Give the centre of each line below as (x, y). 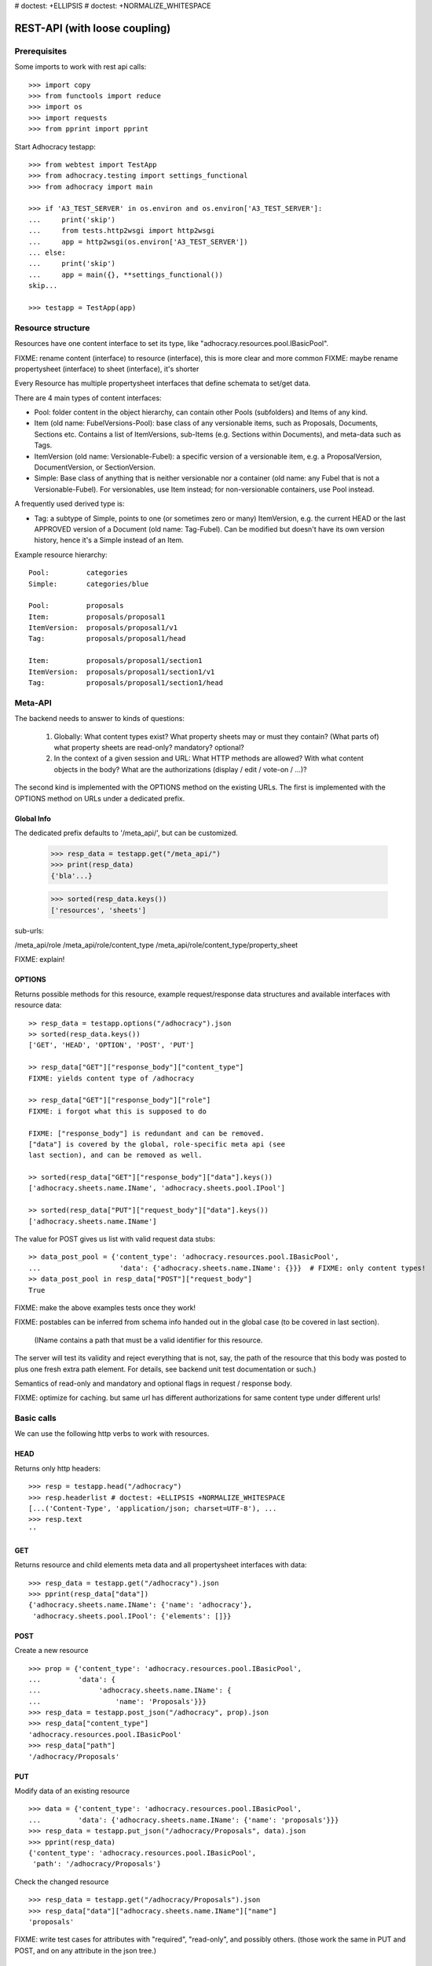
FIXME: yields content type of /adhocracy (112, 1078)
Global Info (33, 819)
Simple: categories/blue (89, 584)
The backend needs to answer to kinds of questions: (99, 719)
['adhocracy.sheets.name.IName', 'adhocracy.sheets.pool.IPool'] (157, 1188)
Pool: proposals (76, 606)
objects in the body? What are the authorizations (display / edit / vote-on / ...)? (180, 769)
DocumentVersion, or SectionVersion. (95, 467)
